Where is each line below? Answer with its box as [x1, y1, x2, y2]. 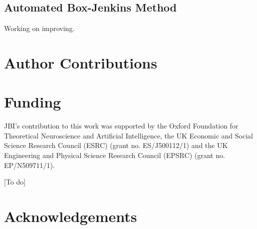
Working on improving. [4, 23, 75, 33]
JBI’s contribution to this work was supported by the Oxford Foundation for [4, 120, 239, 131]
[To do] [4, 176, 26, 187]
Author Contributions [4, 52, 157, 72]
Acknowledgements [4, 206, 137, 226]
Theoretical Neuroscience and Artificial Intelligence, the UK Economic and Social [4, 130, 253, 140]
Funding [4, 91, 61, 112]
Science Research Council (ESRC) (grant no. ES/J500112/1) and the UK [4, 140, 228, 150]
